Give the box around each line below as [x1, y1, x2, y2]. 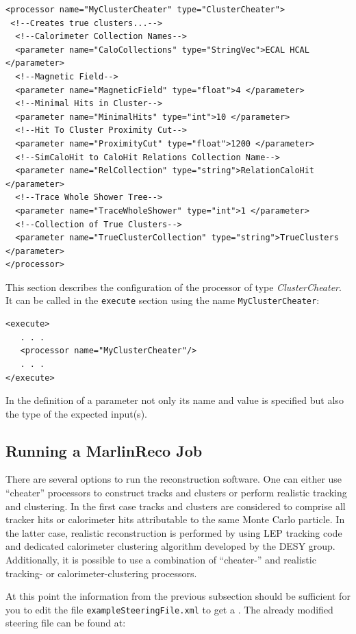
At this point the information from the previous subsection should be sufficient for [5, 589, 351, 603]
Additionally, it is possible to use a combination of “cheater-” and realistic [5, 553, 316, 567]
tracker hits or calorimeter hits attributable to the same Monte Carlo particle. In [5, 512, 345, 527]
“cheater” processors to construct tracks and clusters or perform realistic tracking [5, 485, 347, 500]
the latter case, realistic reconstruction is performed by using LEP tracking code [5, 525, 342, 540]
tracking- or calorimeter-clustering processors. [5, 566, 197, 580]
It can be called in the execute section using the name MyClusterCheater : [5, 293, 320, 307]
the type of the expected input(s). [5, 406, 147, 420]
